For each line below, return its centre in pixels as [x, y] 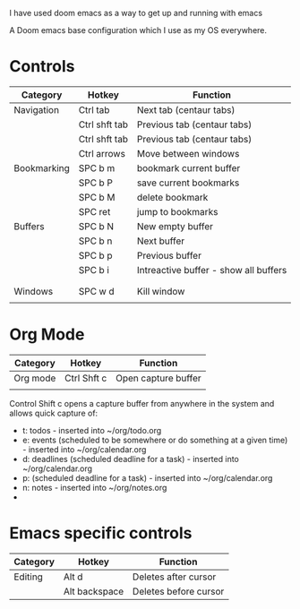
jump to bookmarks [177, 211]
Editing [28, 577]
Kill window [161, 291]
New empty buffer [175, 226]
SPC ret [94, 211]
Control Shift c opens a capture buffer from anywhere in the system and [142, 403]
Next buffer [161, 241]
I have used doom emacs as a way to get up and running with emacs [136, 13]
